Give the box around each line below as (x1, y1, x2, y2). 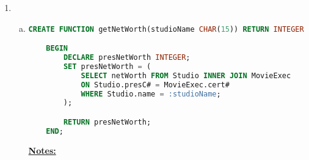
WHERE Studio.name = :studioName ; (81, 89, 221, 98)
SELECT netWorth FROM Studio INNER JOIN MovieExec (81, 71, 291, 80)
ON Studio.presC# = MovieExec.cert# (81, 80, 230, 89)
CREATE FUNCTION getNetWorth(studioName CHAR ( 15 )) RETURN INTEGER (28, 24, 304, 34)
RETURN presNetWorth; (63, 117, 151, 126)
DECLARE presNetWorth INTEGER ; (63, 53, 191, 62)
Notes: (28, 144, 56, 156)
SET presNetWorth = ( (63, 62, 151, 71)
